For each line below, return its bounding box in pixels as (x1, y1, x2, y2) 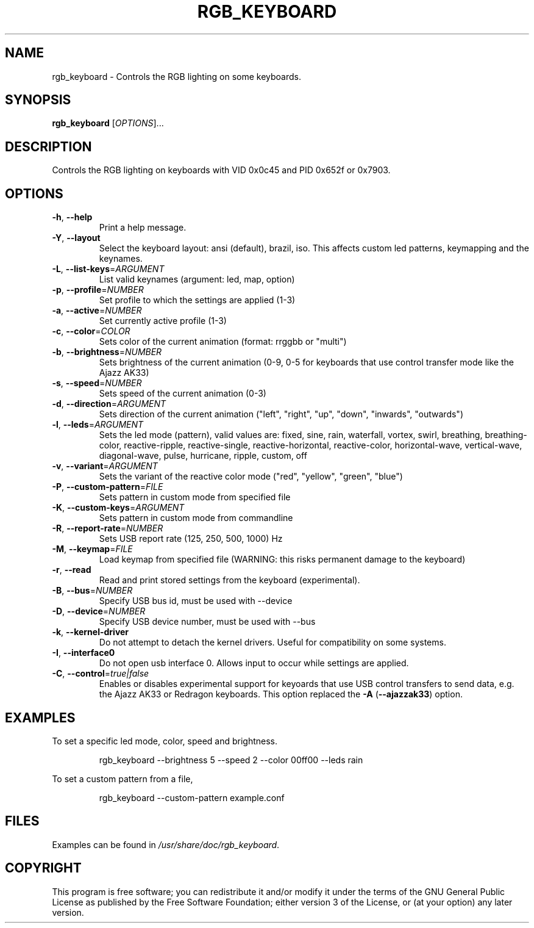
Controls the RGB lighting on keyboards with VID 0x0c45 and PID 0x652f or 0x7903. (52, 165, 391, 176)
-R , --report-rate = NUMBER (52, 523, 163, 534)
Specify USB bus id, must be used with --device (99, 595, 293, 606)
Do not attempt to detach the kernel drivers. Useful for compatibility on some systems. (99, 637, 446, 648)
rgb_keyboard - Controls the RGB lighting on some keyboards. (52, 71, 302, 82)
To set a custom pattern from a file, (52, 773, 193, 784)
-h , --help (52, 212, 93, 223)
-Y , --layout (52, 232, 101, 243)
